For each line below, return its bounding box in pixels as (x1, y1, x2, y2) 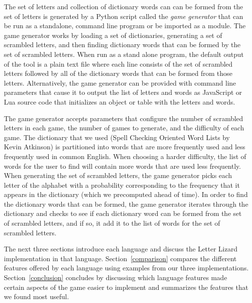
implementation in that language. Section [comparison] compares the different (4, 253, 237, 263)
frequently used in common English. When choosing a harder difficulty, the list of (4, 151, 247, 161)
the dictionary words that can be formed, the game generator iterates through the (4, 198, 249, 209)
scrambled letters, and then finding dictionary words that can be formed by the (4, 39, 241, 50)
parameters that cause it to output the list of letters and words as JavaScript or (4, 87, 242, 97)
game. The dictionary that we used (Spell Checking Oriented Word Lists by (4, 132, 230, 142)
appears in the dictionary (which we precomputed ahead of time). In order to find (4, 189, 248, 199)
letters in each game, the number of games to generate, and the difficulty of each (4, 123, 244, 133)
